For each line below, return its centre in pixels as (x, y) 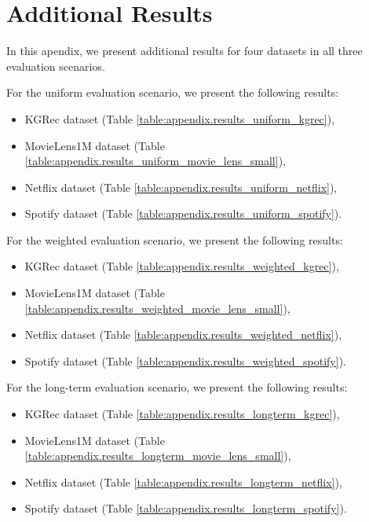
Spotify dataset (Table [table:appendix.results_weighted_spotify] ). (185, 360)
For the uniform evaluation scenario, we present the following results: (173, 92)
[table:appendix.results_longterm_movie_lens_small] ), (158, 456)
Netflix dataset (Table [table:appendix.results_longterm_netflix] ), (183, 482)
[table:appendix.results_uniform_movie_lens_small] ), (155, 161)
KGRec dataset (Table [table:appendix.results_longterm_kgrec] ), (182, 414)
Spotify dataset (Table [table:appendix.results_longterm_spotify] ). (186, 508)
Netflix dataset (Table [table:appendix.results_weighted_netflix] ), (183, 335)
